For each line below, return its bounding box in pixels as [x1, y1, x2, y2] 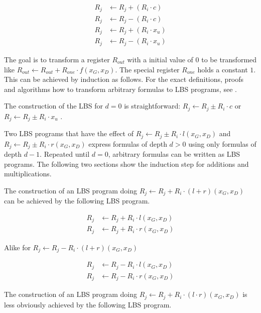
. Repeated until [40, 149, 90, 159]
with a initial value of [127, 54, 193, 64]
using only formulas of [188, 138, 256, 149]
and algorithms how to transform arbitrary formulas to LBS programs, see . [4, 83, 237, 94]
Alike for [4, 242, 31, 252]
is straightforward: [124, 100, 181, 111]
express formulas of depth [88, 138, 167, 149]
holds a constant [197, 64, 248, 74]
